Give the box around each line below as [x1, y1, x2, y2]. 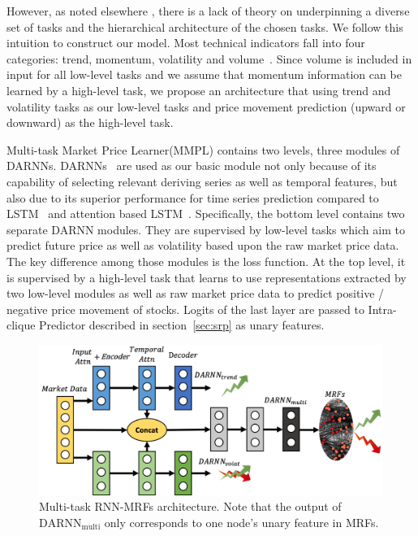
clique [6, 316, 36, 333]
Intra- [368, 300, 397, 317]
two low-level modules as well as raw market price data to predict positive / [6, 285, 385, 302]
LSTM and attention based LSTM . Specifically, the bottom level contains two [6, 205, 405, 222]
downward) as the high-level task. [6, 114, 174, 131]
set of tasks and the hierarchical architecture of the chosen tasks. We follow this [6, 18, 403, 35]
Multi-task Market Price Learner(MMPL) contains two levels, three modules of [6, 141, 400, 158]
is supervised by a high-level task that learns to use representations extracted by [6, 268, 407, 285]
